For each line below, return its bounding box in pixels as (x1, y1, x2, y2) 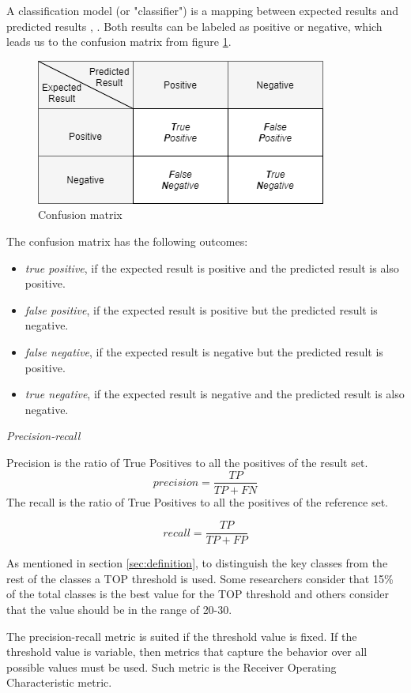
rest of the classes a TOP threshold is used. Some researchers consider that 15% (6, 570, 394, 586)
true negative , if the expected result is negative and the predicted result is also (25, 386, 405, 402)
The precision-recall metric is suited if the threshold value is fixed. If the (6, 627, 357, 644)
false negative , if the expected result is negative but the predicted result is (25, 343, 383, 360)
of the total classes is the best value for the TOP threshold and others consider (6, 586, 389, 602)
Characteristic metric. (6, 674, 112, 691)
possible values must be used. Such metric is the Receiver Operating (6, 658, 337, 675)
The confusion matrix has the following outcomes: (6, 232, 248, 249)
